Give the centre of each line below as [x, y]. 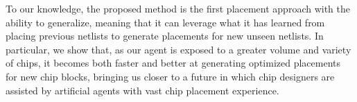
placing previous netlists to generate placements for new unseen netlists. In [165, 36]
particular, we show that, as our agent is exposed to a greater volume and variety [178, 49]
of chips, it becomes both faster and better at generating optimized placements [173, 63]
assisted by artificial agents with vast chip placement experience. [142, 90]
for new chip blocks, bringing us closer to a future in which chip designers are [170, 76]
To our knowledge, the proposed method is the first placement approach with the [178, 8]
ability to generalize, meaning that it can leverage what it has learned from [165, 22]
